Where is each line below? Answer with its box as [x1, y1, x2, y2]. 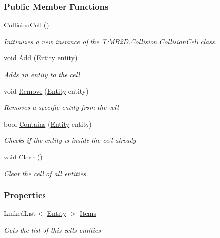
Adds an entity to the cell [4, 69, 80, 79]
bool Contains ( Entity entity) [4, 118, 92, 129]
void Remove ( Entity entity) [4, 85, 88, 96]
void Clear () [4, 151, 43, 161]
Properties [4, 189, 46, 201]
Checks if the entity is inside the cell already [4, 135, 136, 145]
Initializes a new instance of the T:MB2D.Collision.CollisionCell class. [4, 36, 217, 46]
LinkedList [4, 208, 36, 218]
